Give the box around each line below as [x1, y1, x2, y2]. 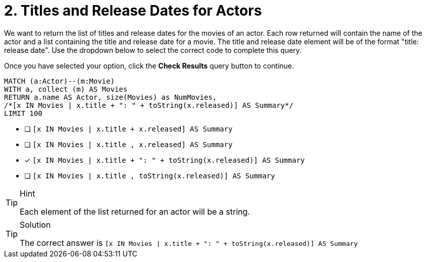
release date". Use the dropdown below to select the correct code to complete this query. [4, 45, 302, 54]
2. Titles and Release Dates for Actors [4, 2, 262, 19]
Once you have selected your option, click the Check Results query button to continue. [4, 61, 294, 70]
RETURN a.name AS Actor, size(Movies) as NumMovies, [4, 93, 217, 101]
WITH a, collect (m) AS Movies [4, 85, 128, 93]
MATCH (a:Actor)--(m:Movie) [4, 77, 115, 85]
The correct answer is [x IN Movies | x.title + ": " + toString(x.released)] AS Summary [20, 237, 358, 248]
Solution [20, 219, 51, 230]
